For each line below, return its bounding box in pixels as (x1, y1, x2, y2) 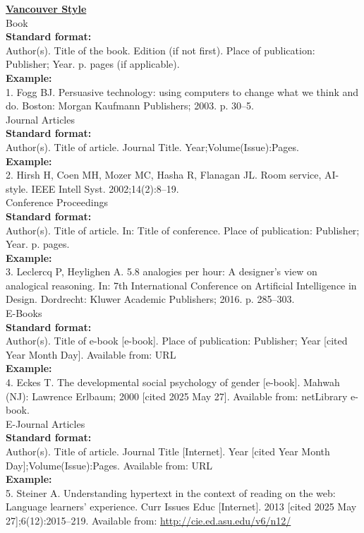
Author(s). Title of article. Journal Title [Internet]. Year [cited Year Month (6, 444, 330, 458)
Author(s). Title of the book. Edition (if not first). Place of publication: (6, 42, 315, 57)
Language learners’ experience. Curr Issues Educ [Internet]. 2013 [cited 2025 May (6, 499, 357, 514)
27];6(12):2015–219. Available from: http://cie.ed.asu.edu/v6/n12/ (6, 513, 291, 527)
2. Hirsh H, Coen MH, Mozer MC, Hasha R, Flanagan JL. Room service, (6, 167, 322, 182)
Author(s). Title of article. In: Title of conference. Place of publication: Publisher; (6, 222, 360, 237)
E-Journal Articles (6, 416, 85, 431)
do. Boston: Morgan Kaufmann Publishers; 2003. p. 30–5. (6, 98, 254, 113)
